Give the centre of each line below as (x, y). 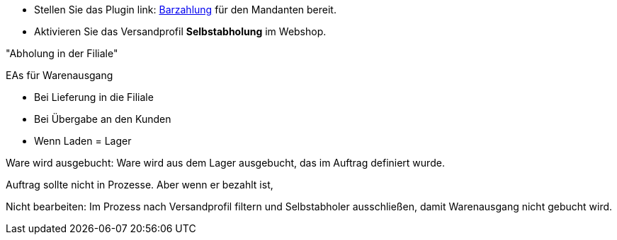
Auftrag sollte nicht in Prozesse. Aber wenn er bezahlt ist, (140, 185)
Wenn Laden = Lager (83, 141)
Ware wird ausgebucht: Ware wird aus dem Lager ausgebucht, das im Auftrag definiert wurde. (225, 163)
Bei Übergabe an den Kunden (103, 119)
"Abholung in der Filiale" (62, 53)
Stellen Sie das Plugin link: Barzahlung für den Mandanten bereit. (185, 10)
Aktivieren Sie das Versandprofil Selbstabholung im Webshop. (180, 31)
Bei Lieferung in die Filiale (94, 97)
